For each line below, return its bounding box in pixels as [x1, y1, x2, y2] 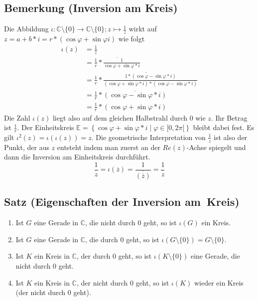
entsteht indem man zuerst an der [57, 142, 160, 152]
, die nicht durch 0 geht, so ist [85, 217, 177, 228]
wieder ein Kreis [194, 277, 244, 288]
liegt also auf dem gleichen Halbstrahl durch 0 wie [52, 112, 206, 123]
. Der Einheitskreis [17, 122, 74, 133]
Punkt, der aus [4, 142, 49, 152]
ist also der [214, 132, 248, 142]
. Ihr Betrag [211, 112, 248, 123]
